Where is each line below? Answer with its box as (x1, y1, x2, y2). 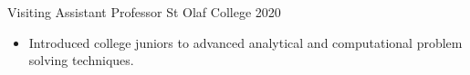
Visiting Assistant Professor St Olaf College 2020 (7, 3, 281, 21)
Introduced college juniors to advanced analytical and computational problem (28, 33, 463, 52)
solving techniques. (28, 51, 134, 70)
